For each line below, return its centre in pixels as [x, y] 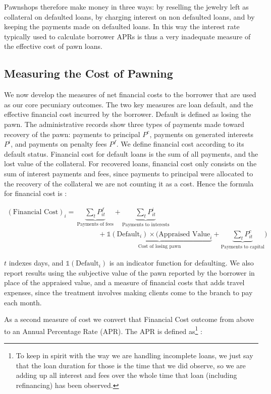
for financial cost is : [36, 193]
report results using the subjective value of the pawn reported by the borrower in [129, 272]
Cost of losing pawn [159, 246]
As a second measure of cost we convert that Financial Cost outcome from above [129, 319]
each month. [23, 302]
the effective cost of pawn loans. [53, 46]
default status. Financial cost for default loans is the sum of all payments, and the [131, 153]
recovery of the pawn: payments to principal [72, 134]
